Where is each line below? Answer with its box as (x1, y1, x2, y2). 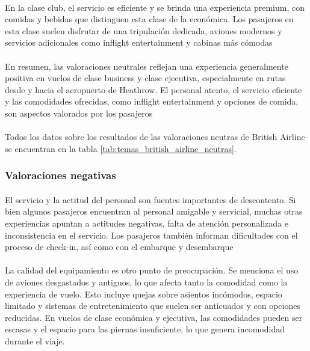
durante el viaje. (5, 334, 65, 347)
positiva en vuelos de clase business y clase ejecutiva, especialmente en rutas (5, 72, 286, 84)
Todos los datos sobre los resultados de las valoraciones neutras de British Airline (5, 130, 305, 143)
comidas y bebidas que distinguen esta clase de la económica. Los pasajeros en (5, 13, 294, 25)
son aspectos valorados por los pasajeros (5, 106, 153, 119)
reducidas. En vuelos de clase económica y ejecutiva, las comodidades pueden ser (5, 311, 303, 323)
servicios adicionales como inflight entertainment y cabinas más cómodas (5, 36, 273, 49)
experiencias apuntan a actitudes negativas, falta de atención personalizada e (5, 216, 288, 229)
